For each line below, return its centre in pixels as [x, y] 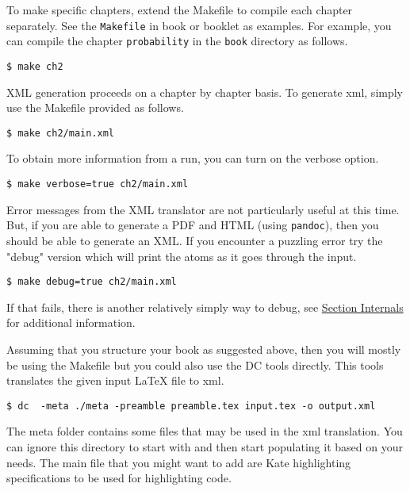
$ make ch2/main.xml [61, 133]
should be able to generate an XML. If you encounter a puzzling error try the [195, 240]
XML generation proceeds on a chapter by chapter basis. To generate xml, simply [205, 92]
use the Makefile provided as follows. [95, 107]
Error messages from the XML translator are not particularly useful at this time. [203, 209]
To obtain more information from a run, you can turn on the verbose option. [193, 158]
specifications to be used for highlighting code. [119, 478]
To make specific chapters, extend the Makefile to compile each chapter [180, 10]
